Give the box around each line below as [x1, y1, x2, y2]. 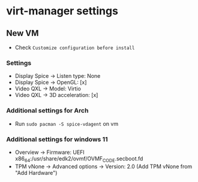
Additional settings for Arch [6, 107, 89, 115]
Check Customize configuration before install [14, 44, 135, 51]
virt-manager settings [6, 4, 119, 18]
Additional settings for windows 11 [6, 135, 108, 143]
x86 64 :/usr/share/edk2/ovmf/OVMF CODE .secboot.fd [14, 154, 143, 163]
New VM [6, 28, 39, 38]
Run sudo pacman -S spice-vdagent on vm [14, 120, 119, 127]
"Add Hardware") [14, 169, 58, 176]
